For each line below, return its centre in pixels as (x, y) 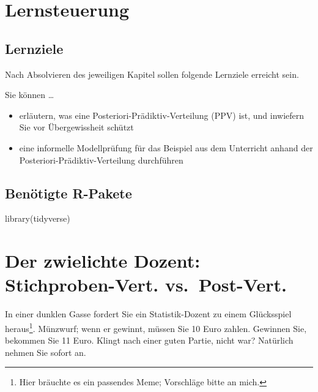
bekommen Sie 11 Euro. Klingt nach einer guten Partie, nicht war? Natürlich (149, 340)
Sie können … (30, 95)
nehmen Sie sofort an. (46, 352)
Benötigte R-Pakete (68, 193)
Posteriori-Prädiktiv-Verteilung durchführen (101, 160)
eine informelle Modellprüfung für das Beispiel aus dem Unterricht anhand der (166, 147)
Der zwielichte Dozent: (103, 261)
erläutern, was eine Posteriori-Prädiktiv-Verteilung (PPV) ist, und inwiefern (162, 115)
